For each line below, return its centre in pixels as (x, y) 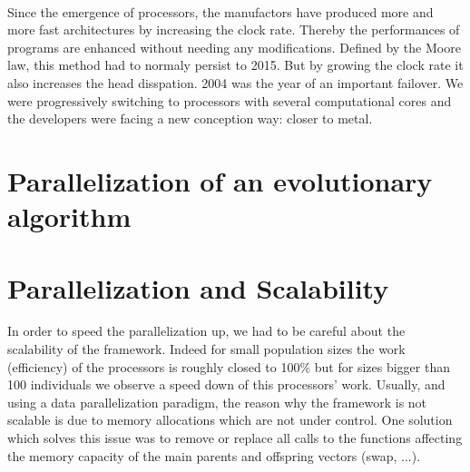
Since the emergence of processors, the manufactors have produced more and (220, 11)
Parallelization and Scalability (198, 287)
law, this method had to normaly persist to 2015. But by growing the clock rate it (235, 65)
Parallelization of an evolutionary (220, 180)
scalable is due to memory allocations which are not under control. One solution (230, 420)
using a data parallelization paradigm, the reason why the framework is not (217, 402)
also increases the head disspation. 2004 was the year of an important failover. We (235, 82)
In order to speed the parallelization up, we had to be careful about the (206, 331)
